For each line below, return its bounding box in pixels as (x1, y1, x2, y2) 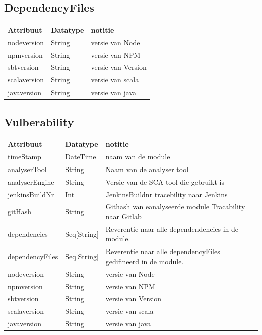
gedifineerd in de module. (105, 256, 184, 266)
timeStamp (8, 151, 41, 162)
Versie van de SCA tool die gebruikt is (105, 176, 224, 187)
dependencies (8, 228, 48, 239)
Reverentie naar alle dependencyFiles (105, 246, 220, 257)
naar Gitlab (105, 211, 142, 222)
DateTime (65, 151, 96, 162)
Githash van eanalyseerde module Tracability (105, 201, 245, 212)
